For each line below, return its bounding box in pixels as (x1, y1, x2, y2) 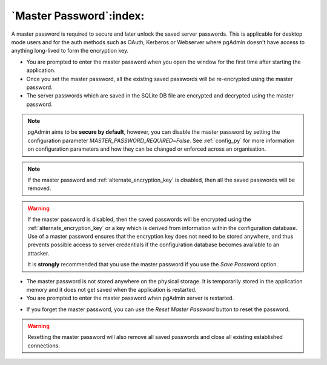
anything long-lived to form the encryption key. (11, 47, 129, 54)
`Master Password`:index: (11, 9, 145, 22)
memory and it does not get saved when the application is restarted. (26, 286, 197, 293)
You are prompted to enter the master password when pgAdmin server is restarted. (26, 294, 234, 302)
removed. (27, 185, 51, 192)
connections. (27, 342, 61, 349)
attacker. (27, 249, 50, 257)
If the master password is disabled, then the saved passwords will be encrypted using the (27, 215, 251, 223)
